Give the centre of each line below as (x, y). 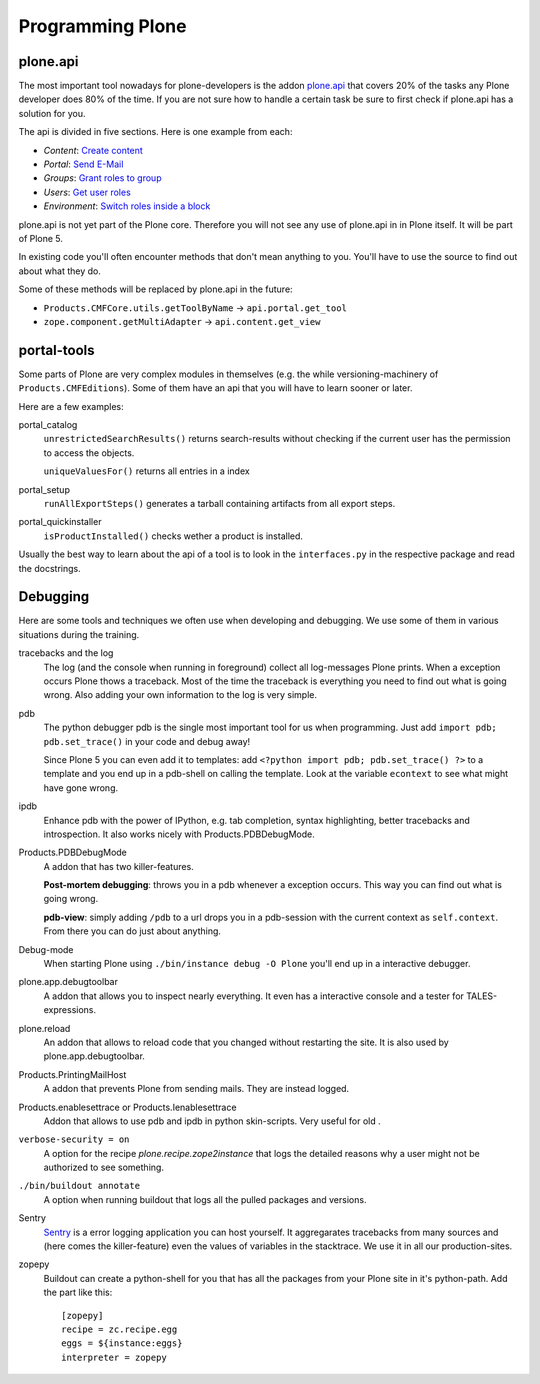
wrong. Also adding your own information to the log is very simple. (180, 695)
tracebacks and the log (66, 653)
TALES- (481, 996)
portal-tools (56, 350)
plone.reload (44, 1028)
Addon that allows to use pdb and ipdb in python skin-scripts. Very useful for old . (212, 1121)
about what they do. (60, 271)
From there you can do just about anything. (132, 931)
